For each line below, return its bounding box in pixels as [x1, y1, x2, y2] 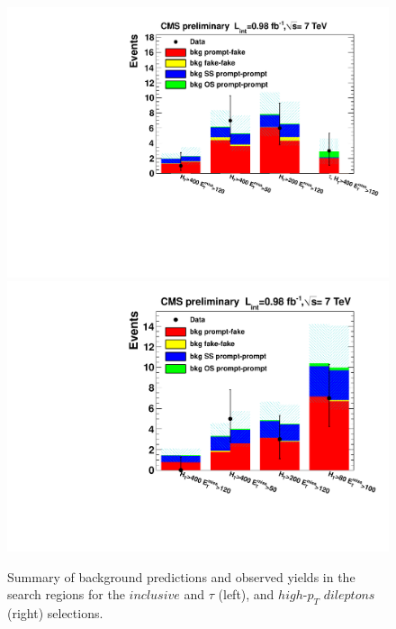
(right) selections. [7, 603, 103, 622]
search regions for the [7, 585, 125, 604]
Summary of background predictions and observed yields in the [7, 567, 355, 586]
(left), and [218, 585, 274, 604]
